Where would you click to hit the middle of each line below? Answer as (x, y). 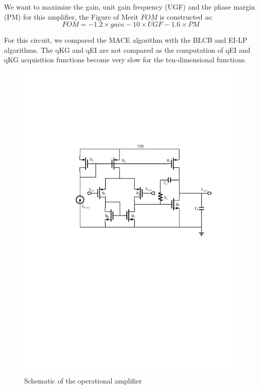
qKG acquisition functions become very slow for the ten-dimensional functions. (125, 60)
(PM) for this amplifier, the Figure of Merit (71, 16)
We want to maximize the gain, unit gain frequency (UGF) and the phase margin (130, 7)
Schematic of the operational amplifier (83, 381)
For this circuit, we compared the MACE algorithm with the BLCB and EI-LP (126, 40)
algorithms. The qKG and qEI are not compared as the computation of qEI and (127, 50)
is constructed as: (186, 16)
